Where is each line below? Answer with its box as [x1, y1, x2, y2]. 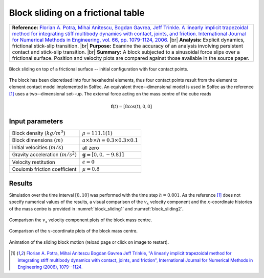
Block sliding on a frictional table [9, 7, 145, 18]
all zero [82, 144, 99, 151]
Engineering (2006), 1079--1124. [18, 264, 83, 270]
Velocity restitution [12, 159, 56, 165]
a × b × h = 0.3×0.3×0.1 [82, 137, 138, 144]
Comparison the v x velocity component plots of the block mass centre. [9, 217, 152, 224]
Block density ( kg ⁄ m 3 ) [12, 129, 66, 137]
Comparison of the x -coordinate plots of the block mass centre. [9, 228, 138, 234]
